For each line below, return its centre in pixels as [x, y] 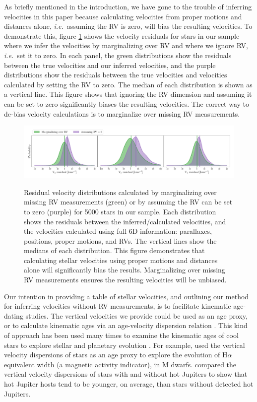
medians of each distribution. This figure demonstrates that [114, 250]
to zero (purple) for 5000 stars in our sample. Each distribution [120, 211]
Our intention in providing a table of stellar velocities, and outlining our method [127, 296]
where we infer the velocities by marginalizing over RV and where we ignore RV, [126, 45]
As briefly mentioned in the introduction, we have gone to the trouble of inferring [128, 6]
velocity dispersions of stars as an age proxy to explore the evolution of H [116, 355]
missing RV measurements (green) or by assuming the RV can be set [128, 202]
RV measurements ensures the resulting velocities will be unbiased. [125, 280]
